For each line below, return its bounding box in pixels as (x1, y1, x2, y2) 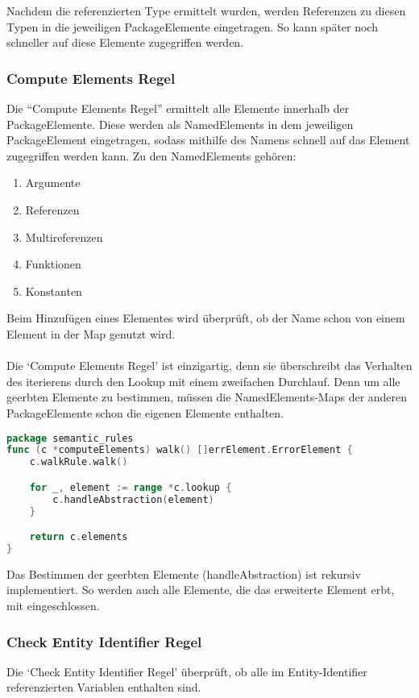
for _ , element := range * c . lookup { (29, 481, 232, 493)
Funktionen (25, 256, 81, 272)
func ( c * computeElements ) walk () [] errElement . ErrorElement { (6, 444, 353, 456)
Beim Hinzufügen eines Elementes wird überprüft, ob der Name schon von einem (6, 310, 405, 326)
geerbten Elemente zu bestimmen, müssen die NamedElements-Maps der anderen (6, 388, 408, 405)
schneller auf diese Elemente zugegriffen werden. (6, 34, 244, 51)
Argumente (25, 174, 81, 191)
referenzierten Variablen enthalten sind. (6, 679, 201, 696)
